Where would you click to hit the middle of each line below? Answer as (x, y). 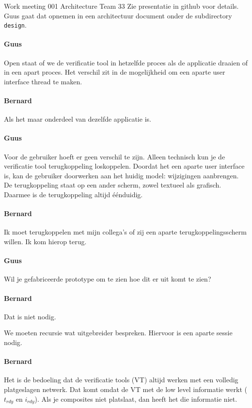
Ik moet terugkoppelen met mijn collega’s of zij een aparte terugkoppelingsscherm (125, 232)
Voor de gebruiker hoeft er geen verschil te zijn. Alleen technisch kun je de (115, 156)
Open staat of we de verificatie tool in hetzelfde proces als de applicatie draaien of (126, 62)
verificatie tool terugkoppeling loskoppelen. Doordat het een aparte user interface (124, 166)
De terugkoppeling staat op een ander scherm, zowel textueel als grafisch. (113, 185)
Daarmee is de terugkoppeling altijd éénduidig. (73, 194)
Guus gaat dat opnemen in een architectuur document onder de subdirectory (118, 15)
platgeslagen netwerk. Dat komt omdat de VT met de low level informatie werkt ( (126, 389)
